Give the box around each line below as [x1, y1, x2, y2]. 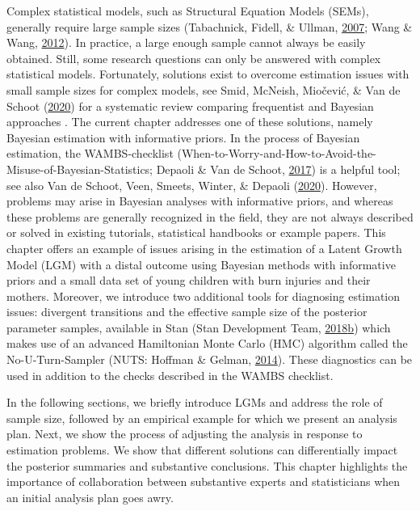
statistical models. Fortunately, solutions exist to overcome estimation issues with [6, 65, 409, 82]
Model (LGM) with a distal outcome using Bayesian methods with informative [6, 255, 396, 272]
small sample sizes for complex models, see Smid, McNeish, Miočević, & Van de [6, 81, 401, 98]
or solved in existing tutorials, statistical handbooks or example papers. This [6, 224, 386, 241]
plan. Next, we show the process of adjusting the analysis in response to [6, 425, 363, 442]
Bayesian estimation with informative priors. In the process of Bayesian [6, 129, 360, 146]
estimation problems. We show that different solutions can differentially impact [6, 441, 398, 458]
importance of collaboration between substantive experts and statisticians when [6, 473, 401, 490]
